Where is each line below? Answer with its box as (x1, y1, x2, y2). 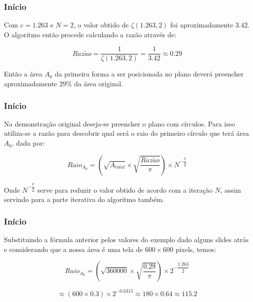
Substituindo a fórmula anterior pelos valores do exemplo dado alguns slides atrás (4, 234, 249, 244)
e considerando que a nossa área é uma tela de (4, 244, 143, 254)
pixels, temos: (175, 244, 216, 254)
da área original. (74, 78, 123, 89)
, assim (220, 184, 241, 195)
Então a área (4, 69, 43, 79)
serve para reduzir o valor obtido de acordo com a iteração (37, 184, 213, 195)
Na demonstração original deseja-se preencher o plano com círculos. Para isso (4, 118, 235, 128)
